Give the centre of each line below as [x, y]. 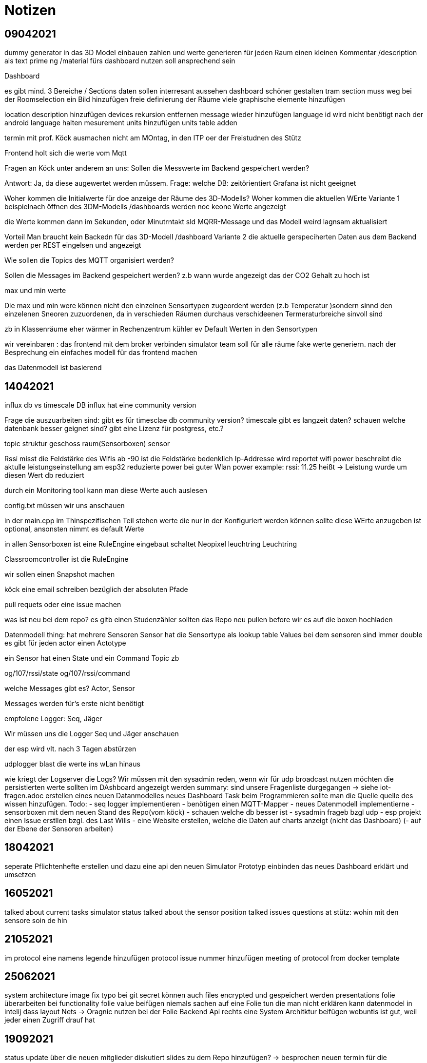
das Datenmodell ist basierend [53, 368]
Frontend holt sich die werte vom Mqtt [66, 153]
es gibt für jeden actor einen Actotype [65, 643]
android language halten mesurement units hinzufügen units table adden [121, 123]
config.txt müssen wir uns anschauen [65, 506]
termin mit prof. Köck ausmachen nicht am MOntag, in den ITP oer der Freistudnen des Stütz [153, 138]
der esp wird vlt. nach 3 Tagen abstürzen [70, 749]
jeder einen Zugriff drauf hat [50, 1020]
